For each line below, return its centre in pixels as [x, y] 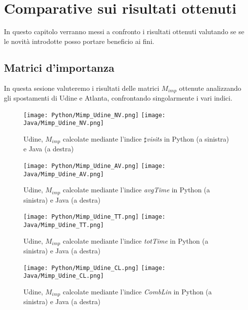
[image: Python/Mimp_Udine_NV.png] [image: [95, 115]
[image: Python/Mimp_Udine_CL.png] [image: [95, 268]
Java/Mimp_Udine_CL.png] [64, 276]
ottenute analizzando [210, 88]
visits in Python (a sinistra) [188, 138]
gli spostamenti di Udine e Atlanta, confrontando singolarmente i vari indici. [118, 97]
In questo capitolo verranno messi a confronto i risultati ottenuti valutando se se [124, 31]
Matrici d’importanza [59, 67]
